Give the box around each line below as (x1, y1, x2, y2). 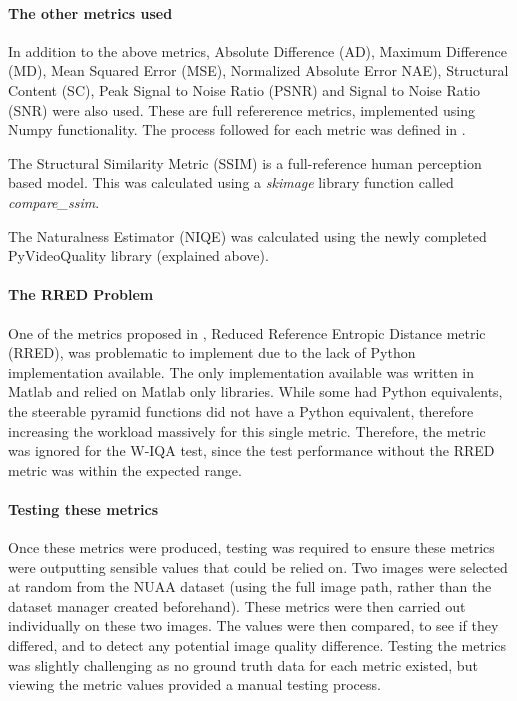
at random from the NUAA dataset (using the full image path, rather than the (8, 576, 492, 597)
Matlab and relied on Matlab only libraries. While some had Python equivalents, (8, 381, 503, 402)
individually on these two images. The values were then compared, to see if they (8, 615, 499, 636)
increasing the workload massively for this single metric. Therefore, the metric (8, 420, 486, 441)
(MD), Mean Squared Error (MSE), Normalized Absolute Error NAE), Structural (8, 60, 509, 81)
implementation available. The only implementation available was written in (8, 361, 475, 382)
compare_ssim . (8, 191, 100, 212)
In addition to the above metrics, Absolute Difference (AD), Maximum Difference (8, 40, 507, 61)
